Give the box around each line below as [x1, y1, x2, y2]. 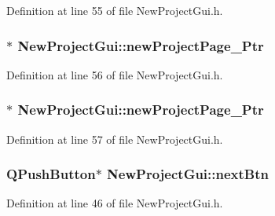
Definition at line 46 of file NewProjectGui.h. [6, 195, 223, 211]
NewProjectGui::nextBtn [107, 164, 269, 184]
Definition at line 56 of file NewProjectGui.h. [6, 66, 223, 82]
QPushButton [6, 164, 96, 184]
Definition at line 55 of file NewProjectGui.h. [6, 2, 223, 18]
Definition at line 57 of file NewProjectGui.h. [6, 130, 223, 147]
